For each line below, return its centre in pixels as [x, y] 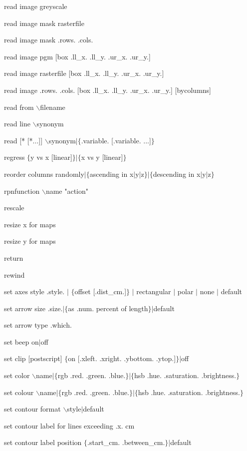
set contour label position [43, 442]
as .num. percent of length [108, 308]
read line [17, 124]
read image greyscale [36, 6]
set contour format [32, 409]
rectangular [154, 291]
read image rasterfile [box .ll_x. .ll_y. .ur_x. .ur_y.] [84, 73]
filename [53, 107]
